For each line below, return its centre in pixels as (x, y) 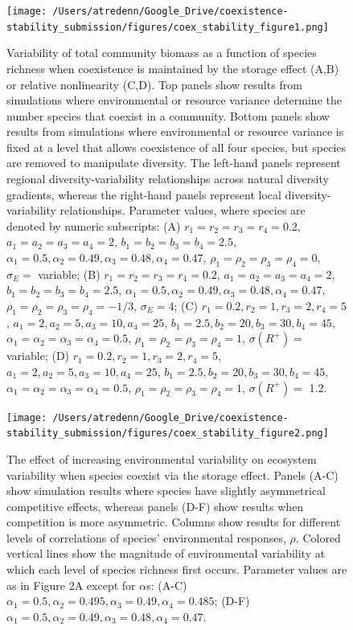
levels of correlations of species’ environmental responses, (146, 537)
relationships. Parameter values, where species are (183, 210)
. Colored (318, 537)
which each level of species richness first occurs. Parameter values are (177, 569)
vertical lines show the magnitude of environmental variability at (166, 553)
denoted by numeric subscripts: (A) (94, 225)
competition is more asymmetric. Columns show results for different (174, 522)
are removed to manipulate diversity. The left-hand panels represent (174, 163)
